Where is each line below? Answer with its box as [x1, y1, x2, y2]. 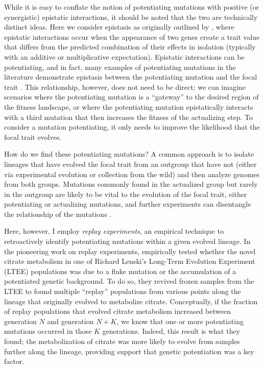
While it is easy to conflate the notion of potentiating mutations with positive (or [4, 2, 259, 12]
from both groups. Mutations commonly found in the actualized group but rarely [4, 179, 258, 189]
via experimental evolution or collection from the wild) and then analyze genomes [4, 168, 260, 179]
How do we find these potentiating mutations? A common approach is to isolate [4, 149, 254, 159]
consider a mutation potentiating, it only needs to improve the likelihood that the [4, 121, 260, 132]
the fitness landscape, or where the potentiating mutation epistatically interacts [4, 101, 253, 112]
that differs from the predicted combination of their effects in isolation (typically [4, 41, 256, 52]
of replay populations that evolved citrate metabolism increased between [4, 306, 231, 316]
